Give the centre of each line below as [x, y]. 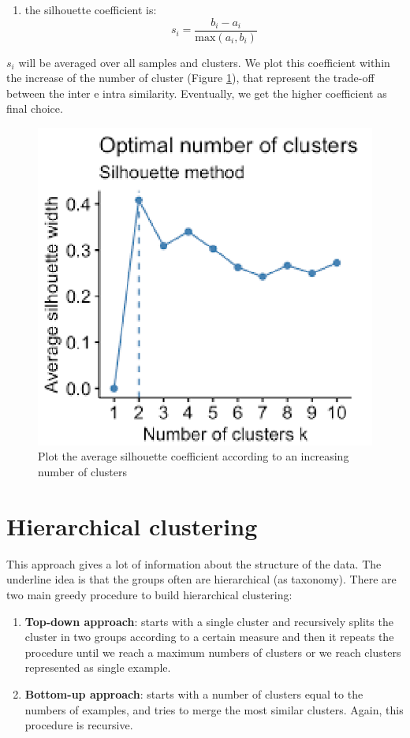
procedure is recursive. [79, 725]
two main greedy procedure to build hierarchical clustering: [149, 594]
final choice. [35, 108]
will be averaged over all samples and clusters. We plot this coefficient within [204, 62]
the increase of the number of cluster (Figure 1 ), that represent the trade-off [190, 78]
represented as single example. [98, 667]
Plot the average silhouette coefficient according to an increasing [194, 456]
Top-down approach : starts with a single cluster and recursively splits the [209, 621]
